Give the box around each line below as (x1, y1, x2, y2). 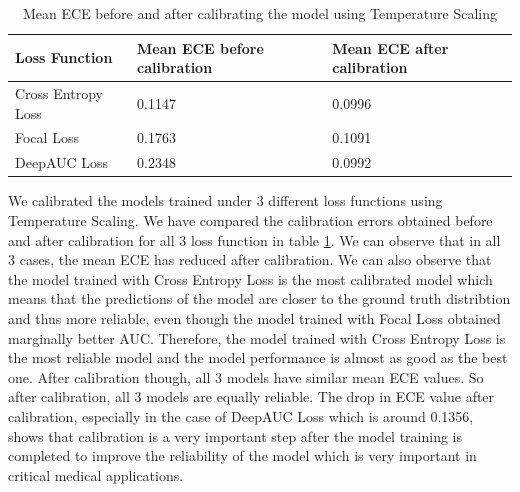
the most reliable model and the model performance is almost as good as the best (8, 347, 508, 368)
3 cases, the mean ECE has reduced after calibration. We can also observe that (8, 249, 492, 270)
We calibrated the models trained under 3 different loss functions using (8, 190, 443, 211)
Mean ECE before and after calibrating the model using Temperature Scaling (23, 3, 497, 23)
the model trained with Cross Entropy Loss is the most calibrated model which (8, 268, 493, 289)
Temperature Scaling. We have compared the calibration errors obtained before (8, 210, 493, 230)
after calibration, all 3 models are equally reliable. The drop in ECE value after (8, 386, 495, 407)
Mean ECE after (332, 37, 449, 58)
